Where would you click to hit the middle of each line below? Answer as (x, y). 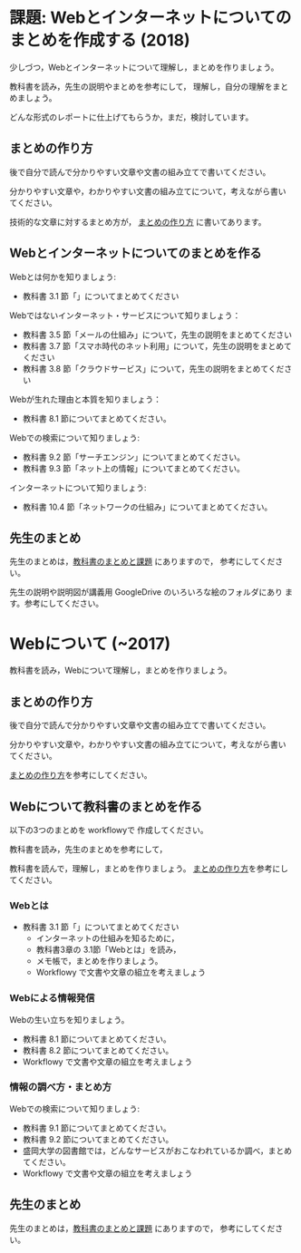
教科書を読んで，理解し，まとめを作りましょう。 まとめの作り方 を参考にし (149, 868)
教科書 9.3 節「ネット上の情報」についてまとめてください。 (133, 468)
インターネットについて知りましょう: (78, 487)
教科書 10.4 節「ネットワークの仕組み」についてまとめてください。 (147, 507)
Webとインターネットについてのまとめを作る (136, 253)
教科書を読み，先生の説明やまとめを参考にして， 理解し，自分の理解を (141, 86)
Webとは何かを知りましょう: (63, 277)
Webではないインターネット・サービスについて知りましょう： (125, 315)
